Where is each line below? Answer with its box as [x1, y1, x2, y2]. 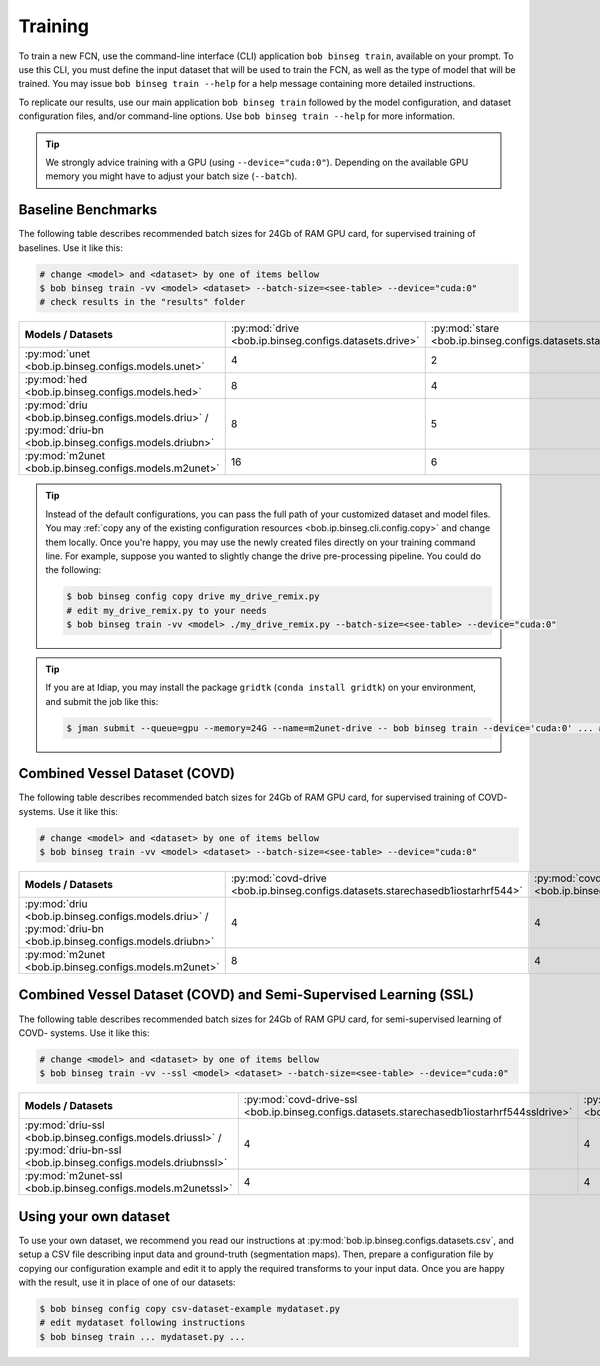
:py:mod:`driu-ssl [24, 1118, 105, 1132]
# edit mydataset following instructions [39, 1317, 246, 1329]
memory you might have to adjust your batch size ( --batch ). [45, 170, 298, 182]
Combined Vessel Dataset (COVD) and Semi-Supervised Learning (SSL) [18, 986, 475, 1004]
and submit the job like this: [45, 695, 159, 707]
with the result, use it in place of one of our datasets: [18, 1276, 236, 1288]
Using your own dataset [18, 1208, 170, 1225]
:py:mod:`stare [430, 321, 500, 335]
